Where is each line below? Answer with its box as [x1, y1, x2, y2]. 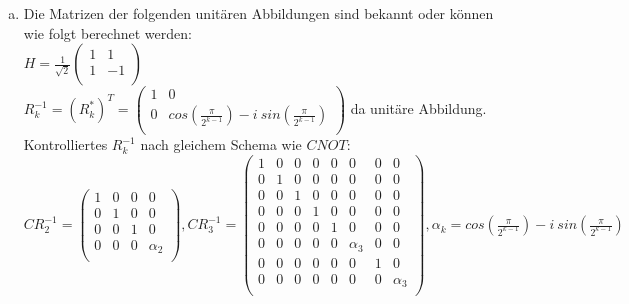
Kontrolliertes [23, 134, 108, 155]
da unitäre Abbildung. [350, 98, 487, 119]
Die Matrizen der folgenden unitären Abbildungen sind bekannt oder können [23, 3, 494, 23]
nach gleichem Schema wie [140, 134, 302, 155]
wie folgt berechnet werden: [23, 22, 192, 43]
